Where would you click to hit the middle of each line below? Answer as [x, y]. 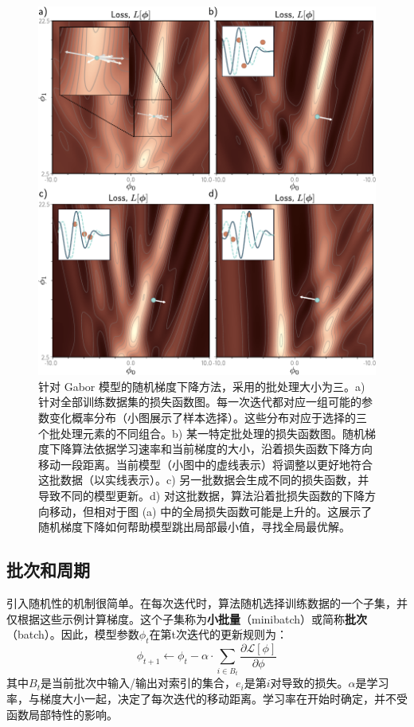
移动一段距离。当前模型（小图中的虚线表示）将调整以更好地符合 [205, 464]
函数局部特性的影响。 [62, 714]
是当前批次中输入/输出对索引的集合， [138, 683]
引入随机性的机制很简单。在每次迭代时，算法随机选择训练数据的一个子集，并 [207, 602]
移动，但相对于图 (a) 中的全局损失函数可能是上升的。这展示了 [211, 511]
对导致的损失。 [309, 683]
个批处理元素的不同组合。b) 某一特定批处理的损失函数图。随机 [201, 433]
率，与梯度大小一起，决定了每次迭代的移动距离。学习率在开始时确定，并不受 [207, 698]
